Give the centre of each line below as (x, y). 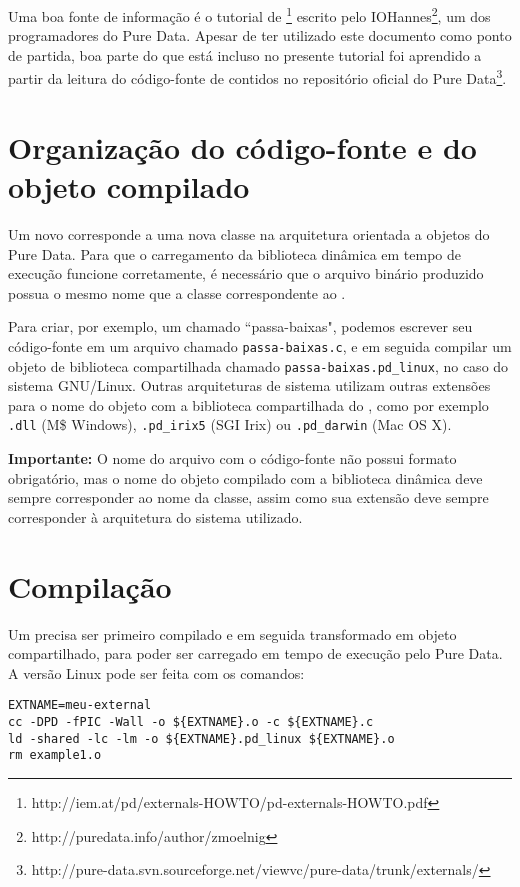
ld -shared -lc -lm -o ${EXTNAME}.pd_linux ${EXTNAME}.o (201, 738)
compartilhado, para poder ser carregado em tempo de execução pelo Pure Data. (255, 653)
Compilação (90, 585)
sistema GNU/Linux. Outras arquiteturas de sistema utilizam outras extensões (249, 385)
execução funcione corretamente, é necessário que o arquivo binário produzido (246, 273)
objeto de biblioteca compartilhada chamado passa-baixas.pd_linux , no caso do (258, 365)
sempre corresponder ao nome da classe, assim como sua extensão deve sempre (248, 497)
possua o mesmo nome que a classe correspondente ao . (177, 292)
